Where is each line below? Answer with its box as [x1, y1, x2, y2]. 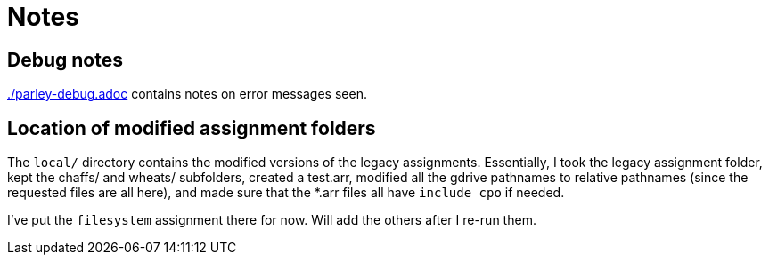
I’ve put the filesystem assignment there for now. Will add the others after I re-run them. [7, 212, 536, 228]
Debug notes [7, 48, 123, 71]
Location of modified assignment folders [7, 116, 376, 139]
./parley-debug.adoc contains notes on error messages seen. [7, 86, 367, 102]
